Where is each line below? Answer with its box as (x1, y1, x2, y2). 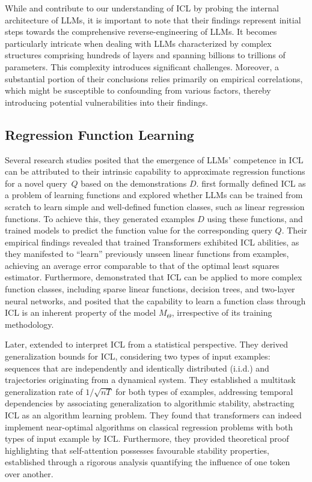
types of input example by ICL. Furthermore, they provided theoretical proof (5, 432, 289, 445)
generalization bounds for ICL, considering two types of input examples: (5, 350, 271, 363)
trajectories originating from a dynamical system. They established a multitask (5, 373, 296, 386)
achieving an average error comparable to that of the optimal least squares (5, 259, 280, 271)
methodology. (5, 318, 54, 330)
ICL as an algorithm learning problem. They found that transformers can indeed (5, 409, 302, 421)
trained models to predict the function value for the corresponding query (5, 224, 272, 236)
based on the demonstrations (81, 176, 187, 189)
